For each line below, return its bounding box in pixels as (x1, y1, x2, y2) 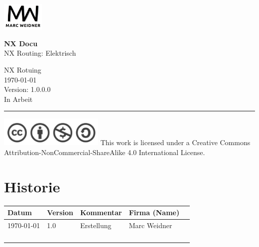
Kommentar (80, 207, 122, 218)
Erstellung (80, 220, 112, 231)
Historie (4, 176, 60, 196)
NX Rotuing (4, 65, 41, 75)
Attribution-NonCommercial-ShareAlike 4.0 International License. (4, 147, 205, 158)
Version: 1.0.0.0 (4, 84, 51, 94)
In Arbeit (4, 93, 33, 104)
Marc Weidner (129, 220, 172, 231)
